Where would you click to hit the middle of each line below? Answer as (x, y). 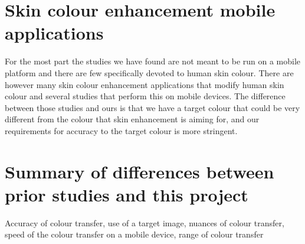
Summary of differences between (140, 171)
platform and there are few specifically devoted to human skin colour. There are (149, 72)
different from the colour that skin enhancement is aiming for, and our (132, 119)
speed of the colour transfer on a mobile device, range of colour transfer (134, 234)
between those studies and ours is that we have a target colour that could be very (152, 107)
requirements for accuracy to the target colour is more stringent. (121, 130)
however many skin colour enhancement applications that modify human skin (145, 84)
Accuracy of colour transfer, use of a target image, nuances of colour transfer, (145, 222)
